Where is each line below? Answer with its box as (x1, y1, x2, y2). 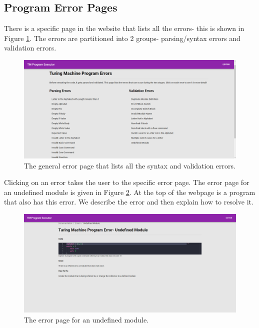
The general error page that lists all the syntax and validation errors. (24, 160, 235, 170)
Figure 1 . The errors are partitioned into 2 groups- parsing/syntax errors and (4, 32, 240, 43)
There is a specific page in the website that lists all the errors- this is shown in (4, 23, 244, 33)
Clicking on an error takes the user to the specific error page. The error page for (4, 177, 249, 187)
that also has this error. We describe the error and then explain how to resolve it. (4, 196, 253, 207)
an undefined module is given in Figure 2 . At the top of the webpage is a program (4, 186, 255, 197)
